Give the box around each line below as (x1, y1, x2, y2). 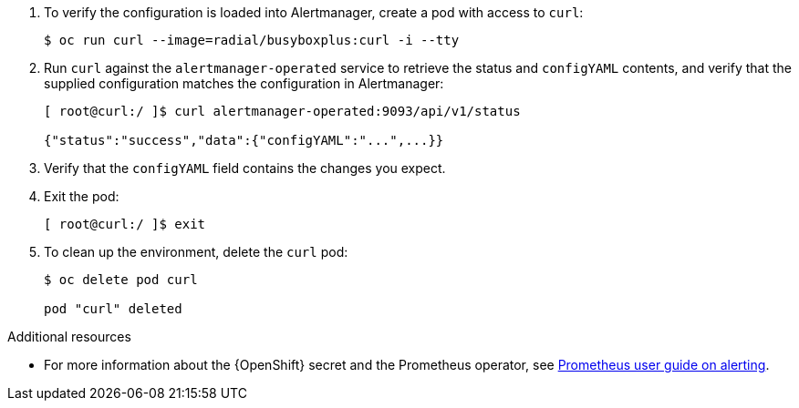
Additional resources (7, 329, 131, 344)
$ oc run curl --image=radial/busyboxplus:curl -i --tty (44, 33, 460, 47)
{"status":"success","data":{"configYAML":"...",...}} (44, 133, 444, 148)
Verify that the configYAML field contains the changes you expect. (44, 160, 446, 176)
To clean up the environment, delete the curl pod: (44, 244, 348, 260)
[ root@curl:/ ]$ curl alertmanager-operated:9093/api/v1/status (44, 104, 521, 118)
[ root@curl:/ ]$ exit (44, 217, 206, 231)
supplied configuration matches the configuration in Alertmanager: (44, 76, 444, 91)
